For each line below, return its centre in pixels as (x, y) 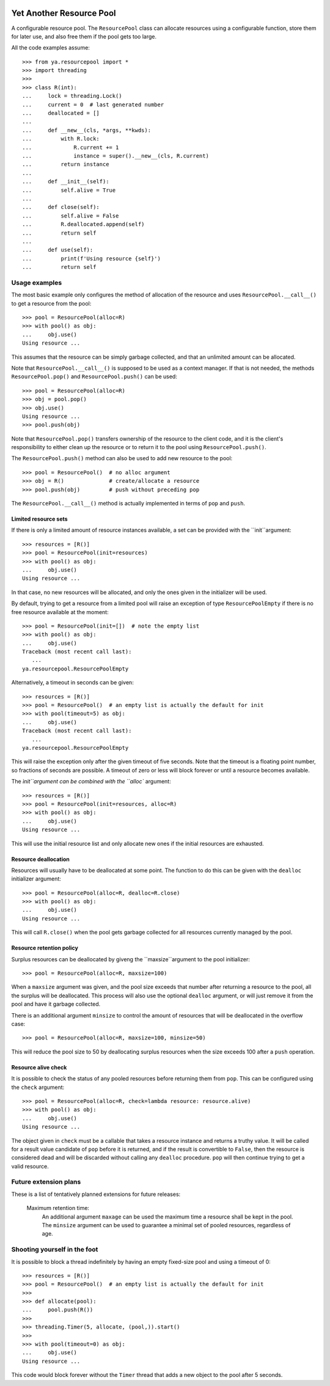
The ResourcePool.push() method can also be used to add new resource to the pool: (122, 458)
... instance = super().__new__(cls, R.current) (116, 156)
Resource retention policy (45, 948)
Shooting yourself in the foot (55, 1250)
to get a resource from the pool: (51, 303)
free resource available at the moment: (60, 612)
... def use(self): (58, 250)
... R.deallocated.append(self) (83, 224)
